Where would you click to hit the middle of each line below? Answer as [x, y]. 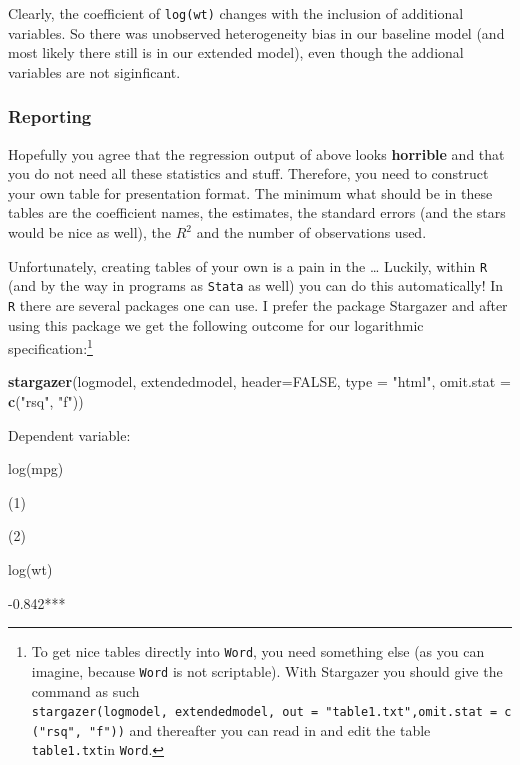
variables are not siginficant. [94, 71]
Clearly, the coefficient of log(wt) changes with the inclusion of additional [236, 13]
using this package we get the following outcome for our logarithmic [216, 324]
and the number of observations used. [311, 232]
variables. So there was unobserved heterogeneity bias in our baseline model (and [256, 32]
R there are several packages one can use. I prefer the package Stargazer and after [258, 304]
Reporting [50, 116]
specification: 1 [50, 346]
